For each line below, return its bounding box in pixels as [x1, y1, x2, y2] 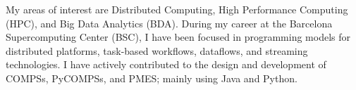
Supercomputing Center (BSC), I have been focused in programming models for [6, 30, 351, 44]
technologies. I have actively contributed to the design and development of [6, 57, 326, 72]
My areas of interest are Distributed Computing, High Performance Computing [6, 2, 348, 16]
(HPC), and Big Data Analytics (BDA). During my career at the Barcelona [6, 15, 333, 30]
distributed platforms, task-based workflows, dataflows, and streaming [6, 43, 308, 58]
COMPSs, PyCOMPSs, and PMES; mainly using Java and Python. [6, 70, 297, 85]
